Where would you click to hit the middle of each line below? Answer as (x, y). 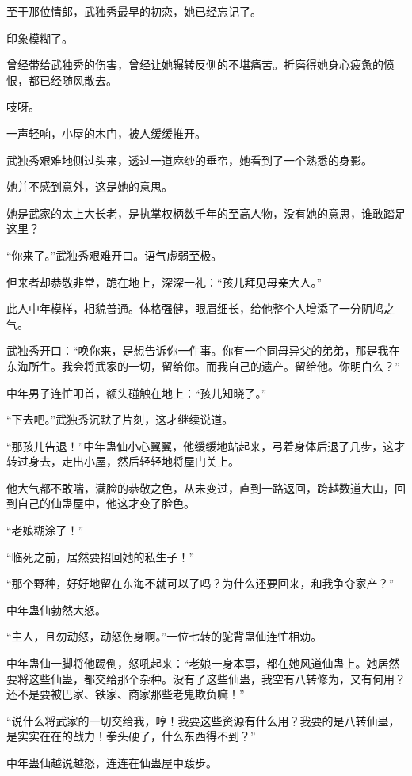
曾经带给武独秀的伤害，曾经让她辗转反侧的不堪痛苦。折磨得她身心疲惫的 (195, 65)
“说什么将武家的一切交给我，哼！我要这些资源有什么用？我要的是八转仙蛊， (203, 720)
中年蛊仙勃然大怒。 (56, 609)
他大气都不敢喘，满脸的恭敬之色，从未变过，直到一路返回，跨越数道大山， (200, 487)
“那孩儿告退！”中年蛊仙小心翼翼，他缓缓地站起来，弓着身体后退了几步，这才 (206, 445)
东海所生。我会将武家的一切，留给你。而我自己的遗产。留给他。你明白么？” (203, 365)
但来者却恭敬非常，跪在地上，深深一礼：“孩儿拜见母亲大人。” (164, 281)
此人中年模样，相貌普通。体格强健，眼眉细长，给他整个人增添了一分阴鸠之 (200, 308)
